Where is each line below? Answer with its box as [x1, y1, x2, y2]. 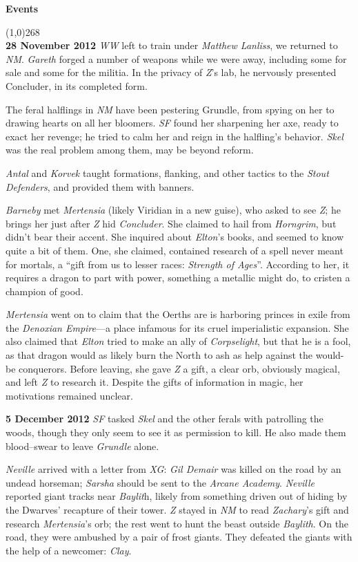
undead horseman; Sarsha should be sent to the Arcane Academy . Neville [6, 475, 315, 489]
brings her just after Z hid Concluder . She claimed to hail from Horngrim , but [6, 216, 337, 230]
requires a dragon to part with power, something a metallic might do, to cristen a [6, 270, 350, 285]
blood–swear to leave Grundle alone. [6, 438, 159, 453]
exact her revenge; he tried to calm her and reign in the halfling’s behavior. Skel [6, 129, 344, 143]
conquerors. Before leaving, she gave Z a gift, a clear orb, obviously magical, [19, 361, 340, 375]
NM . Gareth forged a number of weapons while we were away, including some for [6, 51, 347, 66]
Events [6, 1, 39, 15]
